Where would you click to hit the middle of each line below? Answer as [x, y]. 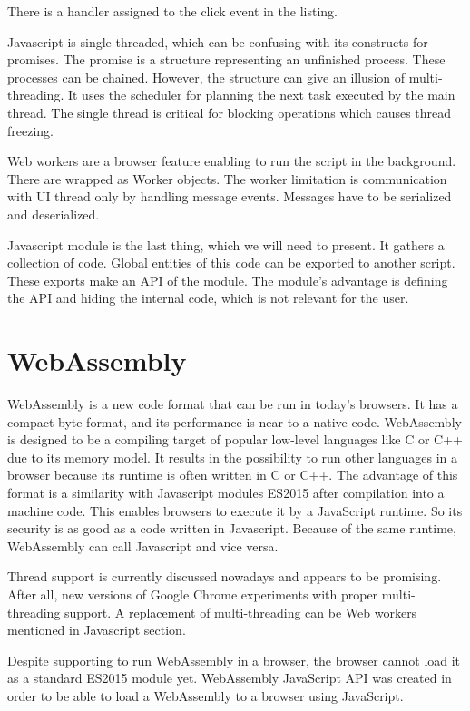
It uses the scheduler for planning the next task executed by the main [261, 95]
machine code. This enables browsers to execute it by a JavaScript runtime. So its [235, 510]
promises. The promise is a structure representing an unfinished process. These [226, 59]
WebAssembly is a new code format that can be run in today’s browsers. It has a [233, 404]
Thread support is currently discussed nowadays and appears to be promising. [225, 576]
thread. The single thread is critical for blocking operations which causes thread [230, 112]
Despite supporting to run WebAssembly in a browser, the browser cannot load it [234, 660]
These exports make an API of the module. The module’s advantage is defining [228, 280]
